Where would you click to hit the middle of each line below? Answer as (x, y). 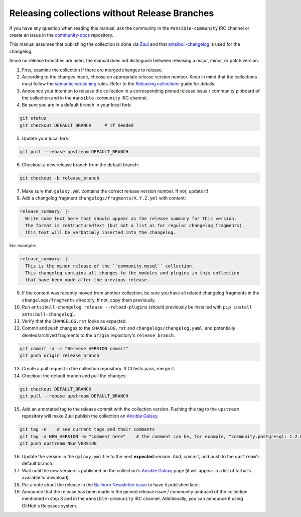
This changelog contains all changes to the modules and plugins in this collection (132, 273)
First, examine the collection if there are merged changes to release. (92, 70)
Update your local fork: (46, 138)
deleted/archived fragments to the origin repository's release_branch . (98, 335)
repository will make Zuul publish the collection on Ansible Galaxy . (90, 416)
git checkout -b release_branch (60, 178)
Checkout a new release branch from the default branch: (81, 165)
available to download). (46, 478)
